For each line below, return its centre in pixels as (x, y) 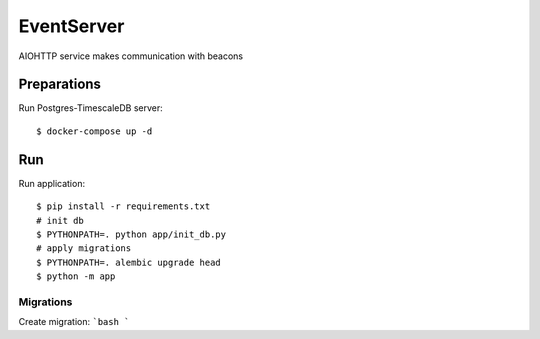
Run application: (51, 183)
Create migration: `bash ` (74, 322)
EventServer (71, 26)
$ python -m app (76, 276)
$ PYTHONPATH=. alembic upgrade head (129, 262)
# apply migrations (84, 248)
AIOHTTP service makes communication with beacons (131, 56)
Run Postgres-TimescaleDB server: (91, 108)
